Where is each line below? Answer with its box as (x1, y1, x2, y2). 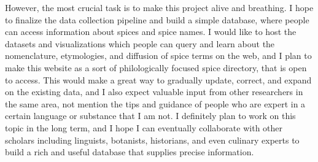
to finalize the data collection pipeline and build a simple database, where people (5, 13, 309, 26)
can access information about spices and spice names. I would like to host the (5, 25, 297, 38)
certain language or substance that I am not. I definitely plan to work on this (5, 109, 296, 122)
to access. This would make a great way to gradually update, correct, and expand (5, 73, 312, 86)
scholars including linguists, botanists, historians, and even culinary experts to (5, 133, 300, 146)
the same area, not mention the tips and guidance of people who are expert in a (5, 97, 306, 110)
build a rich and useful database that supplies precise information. (5, 145, 254, 158)
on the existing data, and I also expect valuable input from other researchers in (5, 85, 303, 98)
